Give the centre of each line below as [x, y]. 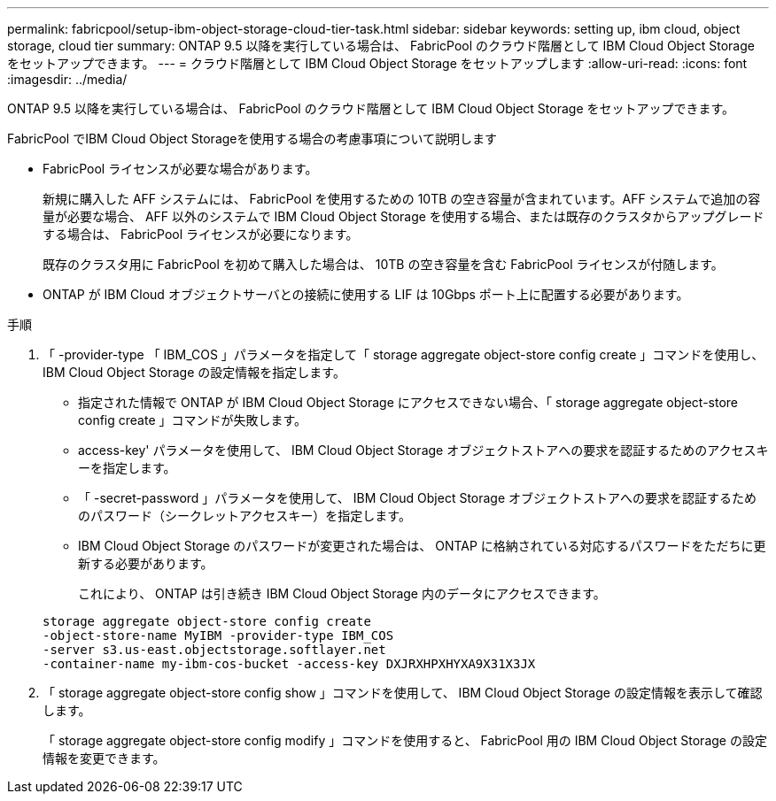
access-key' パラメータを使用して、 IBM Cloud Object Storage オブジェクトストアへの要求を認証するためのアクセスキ [423, 450]
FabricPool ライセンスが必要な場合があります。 [180, 169]
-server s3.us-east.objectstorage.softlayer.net [214, 650]
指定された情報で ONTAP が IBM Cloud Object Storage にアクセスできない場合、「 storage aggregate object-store [408, 402]
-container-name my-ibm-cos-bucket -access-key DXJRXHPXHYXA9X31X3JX [289, 664]
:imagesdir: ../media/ [67, 79]
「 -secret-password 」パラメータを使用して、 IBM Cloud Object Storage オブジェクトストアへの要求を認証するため [418, 498]
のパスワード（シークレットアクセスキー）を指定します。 [244, 516]
